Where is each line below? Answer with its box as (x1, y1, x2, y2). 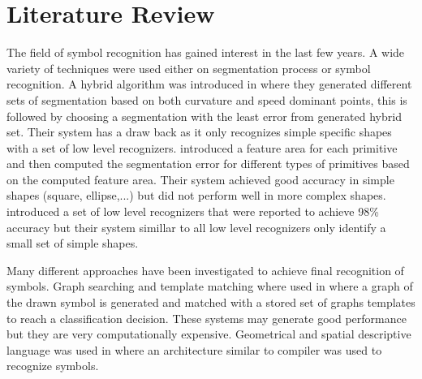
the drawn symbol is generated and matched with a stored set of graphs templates (6, 294, 416, 311)
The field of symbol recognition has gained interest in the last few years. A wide (6, 44, 405, 61)
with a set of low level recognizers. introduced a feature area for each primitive (6, 139, 398, 156)
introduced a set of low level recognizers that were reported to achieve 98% (6, 203, 379, 220)
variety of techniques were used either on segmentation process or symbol (6, 59, 371, 76)
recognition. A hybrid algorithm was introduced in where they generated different (6, 75, 412, 93)
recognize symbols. (6, 357, 99, 374)
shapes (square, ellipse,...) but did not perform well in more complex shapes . (6, 187, 386, 204)
